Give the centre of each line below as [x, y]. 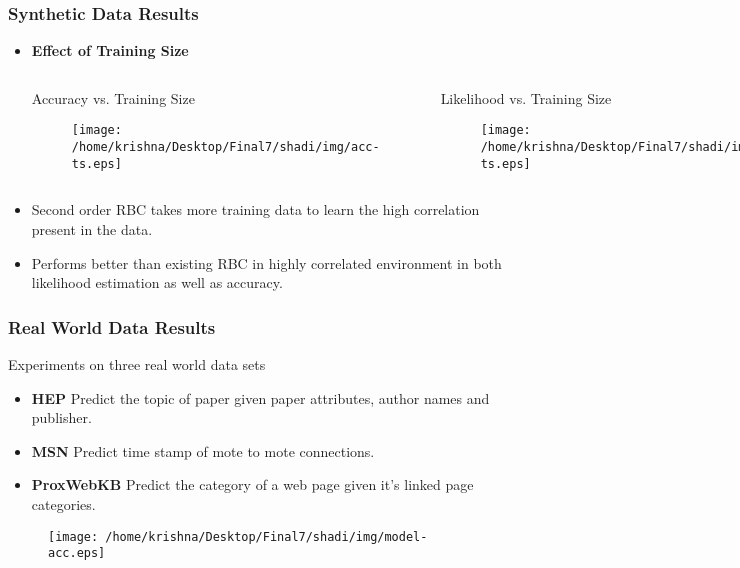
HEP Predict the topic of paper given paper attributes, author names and [260, 397]
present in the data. [92, 228]
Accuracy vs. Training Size [113, 97]
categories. [63, 503]
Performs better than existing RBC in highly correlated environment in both [266, 262]
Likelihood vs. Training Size [526, 97]
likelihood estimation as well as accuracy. [157, 282]
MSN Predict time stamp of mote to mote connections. [203, 450]
